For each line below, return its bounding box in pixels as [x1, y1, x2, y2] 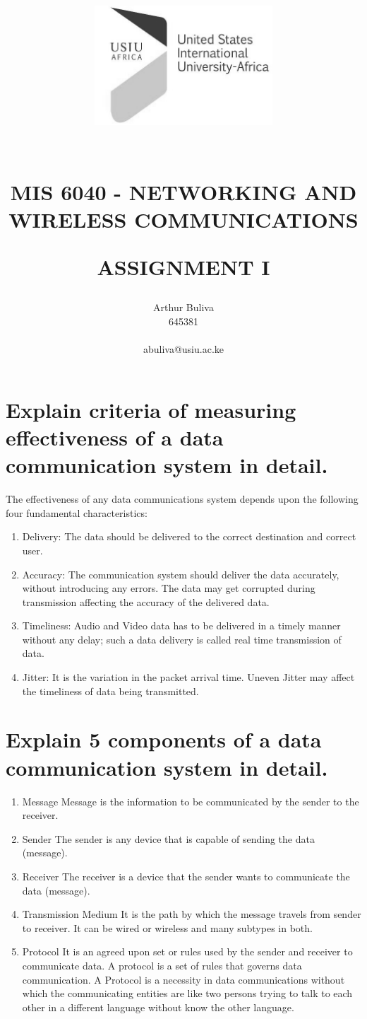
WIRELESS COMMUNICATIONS [8, 205, 359, 234]
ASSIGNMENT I [97, 252, 270, 281]
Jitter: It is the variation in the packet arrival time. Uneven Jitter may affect [22, 670, 355, 685]
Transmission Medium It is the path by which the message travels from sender [22, 907, 361, 921]
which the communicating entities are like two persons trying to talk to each [22, 986, 353, 1001]
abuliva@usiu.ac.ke [143, 342, 224, 356]
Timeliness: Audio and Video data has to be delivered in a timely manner [22, 618, 341, 633]
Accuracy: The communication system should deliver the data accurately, [22, 566, 339, 581]
